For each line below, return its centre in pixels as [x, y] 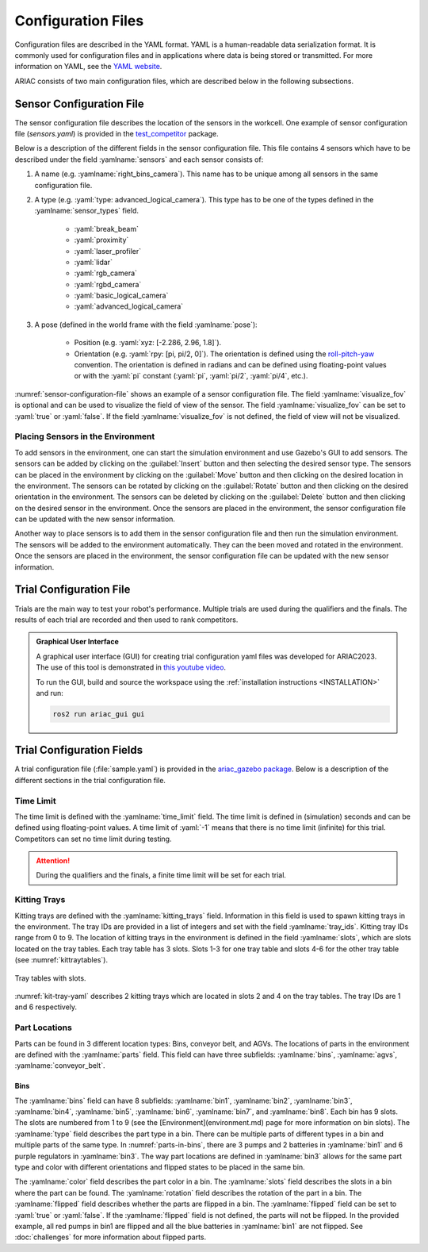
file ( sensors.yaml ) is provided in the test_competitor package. [117, 134]
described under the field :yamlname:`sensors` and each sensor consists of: [139, 159]
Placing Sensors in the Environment [85, 436]
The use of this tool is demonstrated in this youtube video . [131, 667]
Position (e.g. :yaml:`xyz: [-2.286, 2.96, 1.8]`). [148, 343]
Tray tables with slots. [50, 978]
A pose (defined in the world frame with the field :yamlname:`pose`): [146, 325]
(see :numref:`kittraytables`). [61, 960]
